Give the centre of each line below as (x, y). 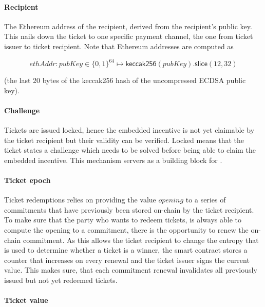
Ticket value (26, 300)
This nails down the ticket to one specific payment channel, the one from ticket (129, 36)
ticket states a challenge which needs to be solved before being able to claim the (130, 150)
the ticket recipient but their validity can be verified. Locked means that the (124, 140)
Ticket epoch (27, 180)
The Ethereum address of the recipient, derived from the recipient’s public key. (128, 26)
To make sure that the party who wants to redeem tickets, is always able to (123, 220)
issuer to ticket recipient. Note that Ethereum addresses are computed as (119, 46)
